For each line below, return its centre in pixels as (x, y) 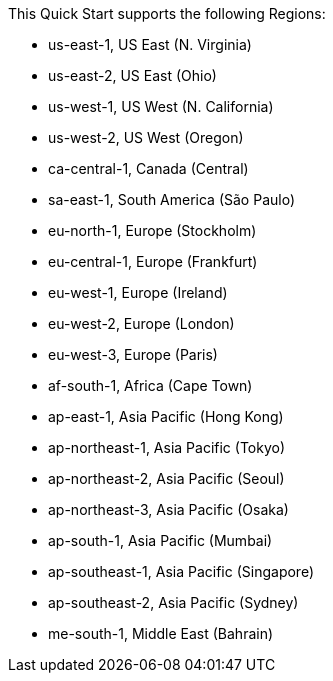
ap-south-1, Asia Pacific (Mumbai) (160, 540)
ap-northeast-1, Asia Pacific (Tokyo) (167, 447)
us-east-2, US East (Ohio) (132, 75)
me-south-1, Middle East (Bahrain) (161, 633)
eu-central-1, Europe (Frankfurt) (153, 261)
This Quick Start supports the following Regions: (167, 13)
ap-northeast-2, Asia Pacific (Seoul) (166, 478)
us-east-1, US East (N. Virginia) (150, 44)
